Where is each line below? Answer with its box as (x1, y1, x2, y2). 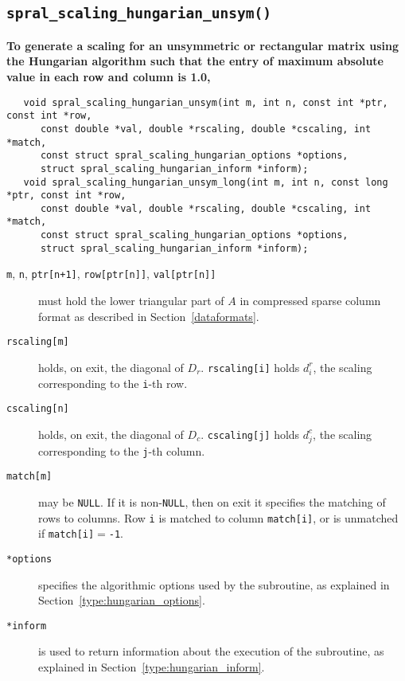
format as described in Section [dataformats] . (38, 307, 259, 324)
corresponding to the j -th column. (38, 442, 205, 459)
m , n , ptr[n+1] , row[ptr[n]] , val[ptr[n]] (6, 265, 216, 282)
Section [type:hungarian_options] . (38, 592, 205, 609)
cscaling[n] (6, 403, 69, 415)
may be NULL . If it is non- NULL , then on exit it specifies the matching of (38, 493, 386, 510)
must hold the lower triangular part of (38, 292, 224, 309)
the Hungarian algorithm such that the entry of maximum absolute (6, 53, 384, 69)
